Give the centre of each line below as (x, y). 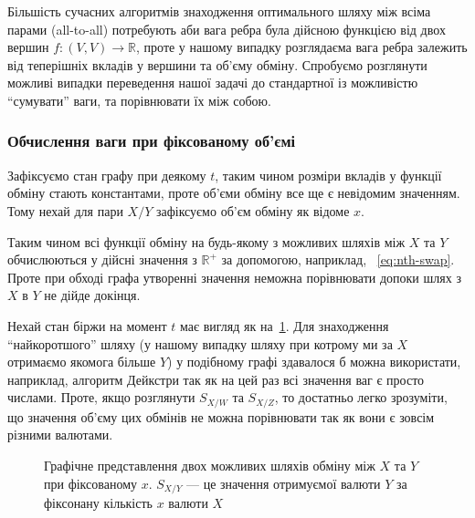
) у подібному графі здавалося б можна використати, (314, 362)
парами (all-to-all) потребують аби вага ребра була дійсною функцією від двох (227, 29)
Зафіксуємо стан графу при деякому (107, 175)
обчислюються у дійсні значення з (102, 259)
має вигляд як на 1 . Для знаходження (285, 325)
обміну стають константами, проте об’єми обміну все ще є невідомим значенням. (234, 193)
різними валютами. (60, 435)
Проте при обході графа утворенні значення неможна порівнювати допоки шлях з (234, 277)
